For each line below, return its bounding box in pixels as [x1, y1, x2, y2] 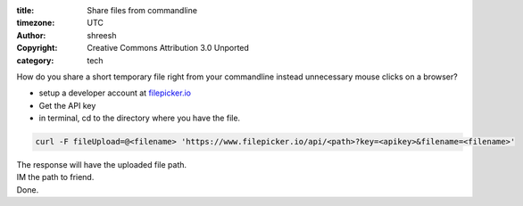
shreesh [87, 29, 117, 40]
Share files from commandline [87, 5, 198, 15]
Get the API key [38, 100, 96, 111]
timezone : [16, 18, 55, 29]
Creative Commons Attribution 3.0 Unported [87, 43, 250, 54]
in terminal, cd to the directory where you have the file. [38, 112, 241, 124]
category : [16, 54, 54, 66]
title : [16, 5, 35, 15]
